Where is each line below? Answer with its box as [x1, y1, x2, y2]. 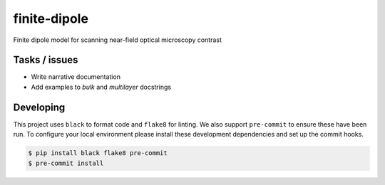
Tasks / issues [13, 54, 78, 66]
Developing [13, 101, 66, 113]
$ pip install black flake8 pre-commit [28, 149, 168, 157]
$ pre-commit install [28, 159, 104, 167]
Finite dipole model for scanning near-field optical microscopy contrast [13, 36, 222, 44]
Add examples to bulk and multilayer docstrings [31, 83, 171, 91]
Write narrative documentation [31, 73, 121, 81]
